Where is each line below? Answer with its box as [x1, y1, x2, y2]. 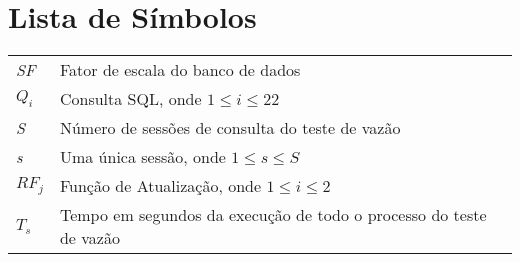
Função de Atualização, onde [59, 174, 262, 198]
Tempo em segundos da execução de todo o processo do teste [59, 203, 487, 227]
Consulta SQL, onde [59, 87, 202, 111]
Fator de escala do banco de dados [59, 58, 301, 82]
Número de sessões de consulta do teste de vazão [59, 116, 401, 140]
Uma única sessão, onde [59, 145, 226, 169]
